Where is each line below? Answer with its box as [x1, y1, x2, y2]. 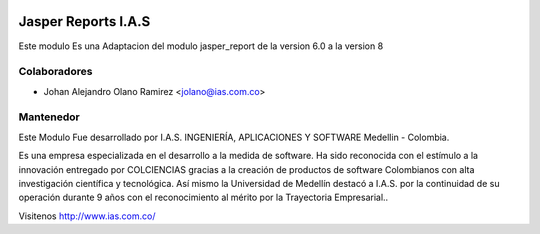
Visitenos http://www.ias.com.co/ [18, 210, 156, 222]
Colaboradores [18, 65, 93, 79]
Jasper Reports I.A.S [18, 13, 151, 30]
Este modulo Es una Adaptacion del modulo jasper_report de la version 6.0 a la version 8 [18, 40, 384, 52]
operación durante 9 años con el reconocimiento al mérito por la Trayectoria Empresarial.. [18, 191, 389, 204]
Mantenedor [18, 110, 80, 124]
